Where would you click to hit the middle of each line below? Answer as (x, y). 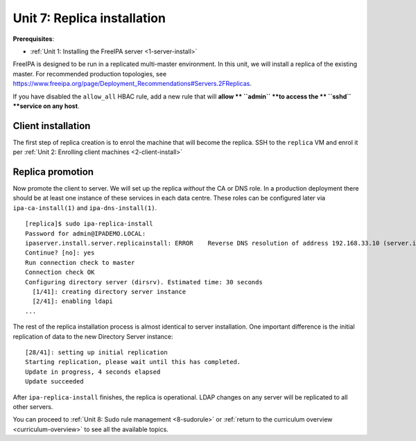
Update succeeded (54, 382)
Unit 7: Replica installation (89, 18)
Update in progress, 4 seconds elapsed (93, 372)
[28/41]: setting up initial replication (96, 352)
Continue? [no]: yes (60, 253)
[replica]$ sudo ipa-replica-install (89, 224)
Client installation (52, 126)
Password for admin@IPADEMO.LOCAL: (86, 233)
